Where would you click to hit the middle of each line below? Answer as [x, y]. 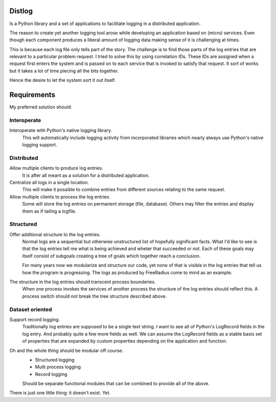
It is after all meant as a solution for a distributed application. [86, 175]
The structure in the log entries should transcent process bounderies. [83, 282]
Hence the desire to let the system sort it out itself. [63, 80]
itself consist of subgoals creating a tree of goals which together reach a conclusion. [111, 256]
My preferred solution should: [41, 107]
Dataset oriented [31, 309]
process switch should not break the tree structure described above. [95, 296]
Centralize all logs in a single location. [49, 182]
